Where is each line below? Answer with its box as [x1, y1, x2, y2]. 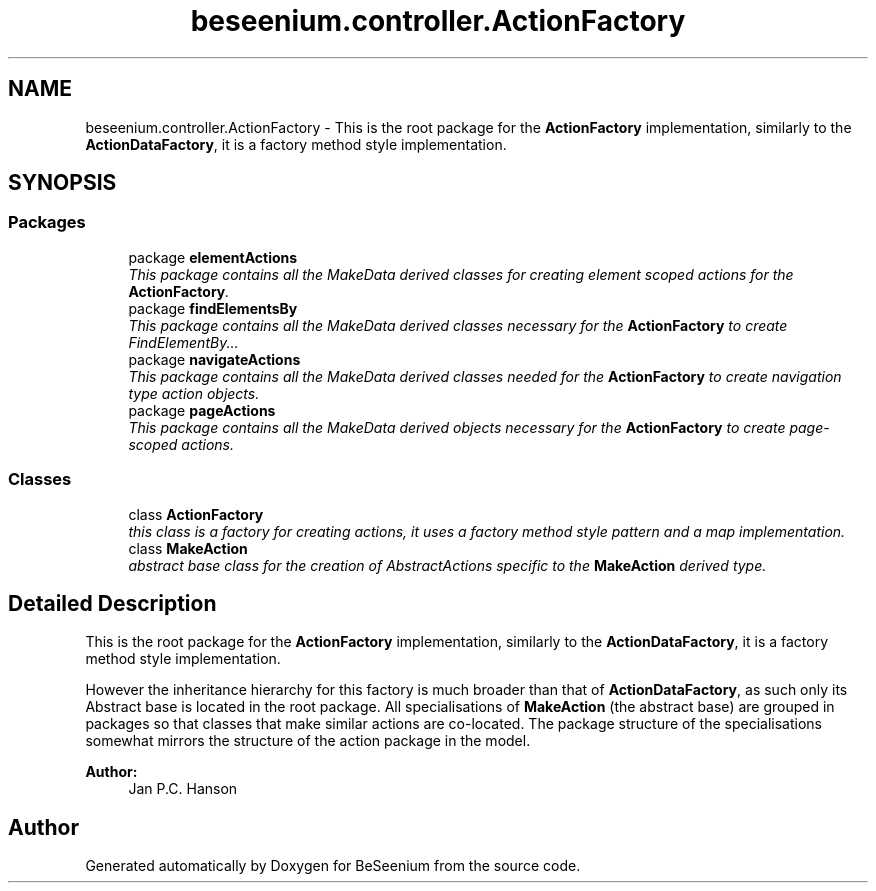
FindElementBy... [128, 333, 239, 351]
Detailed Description [8, 590, 217, 616]
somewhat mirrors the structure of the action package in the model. [85, 732, 531, 750]
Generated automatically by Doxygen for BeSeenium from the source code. [85, 857, 581, 875]
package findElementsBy [128, 299, 298, 317]
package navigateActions [128, 350, 301, 368]
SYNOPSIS [8, 170, 117, 196]
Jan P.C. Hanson [128, 780, 238, 798]
